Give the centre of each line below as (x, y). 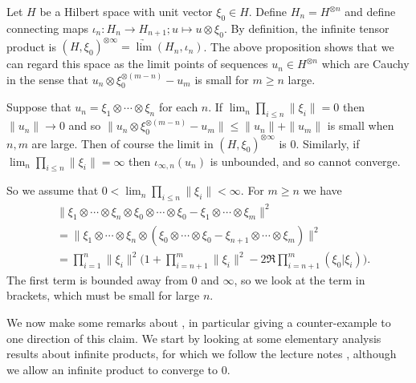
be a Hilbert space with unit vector (126, 11)
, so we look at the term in (300, 279)
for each (178, 107)
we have (322, 190)
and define (370, 11)
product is (31, 46)
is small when (361, 125)
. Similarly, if (328, 143)
